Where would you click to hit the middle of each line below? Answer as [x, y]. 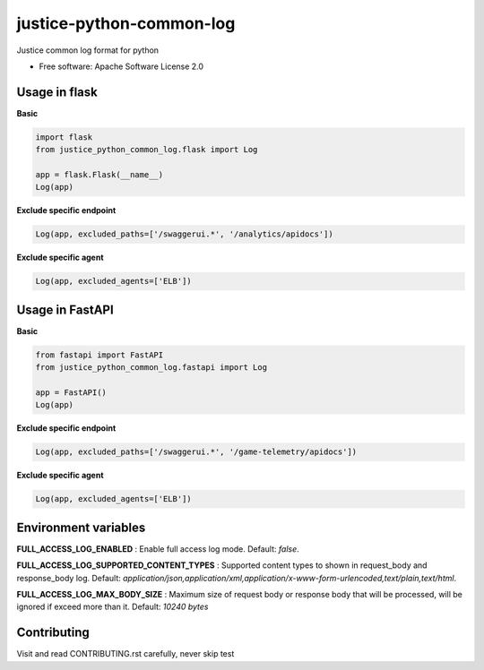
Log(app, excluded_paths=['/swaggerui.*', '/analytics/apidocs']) [184, 234]
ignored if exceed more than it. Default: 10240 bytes [113, 607]
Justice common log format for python [88, 50]
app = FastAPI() [71, 392]
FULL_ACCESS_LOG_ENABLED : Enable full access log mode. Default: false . [158, 549]
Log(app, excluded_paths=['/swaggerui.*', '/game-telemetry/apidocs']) [196, 452]
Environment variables [81, 527]
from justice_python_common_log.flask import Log [147, 150]
